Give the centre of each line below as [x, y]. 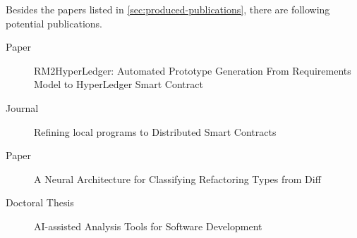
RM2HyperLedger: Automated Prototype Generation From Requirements [193, 70]
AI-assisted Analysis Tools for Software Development [148, 226]
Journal [22, 107]
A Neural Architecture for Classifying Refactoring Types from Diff [177, 178]
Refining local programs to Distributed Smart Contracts [155, 131]
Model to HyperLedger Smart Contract [119, 84]
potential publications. [54, 23]
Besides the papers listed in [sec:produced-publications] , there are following [168, 9]
